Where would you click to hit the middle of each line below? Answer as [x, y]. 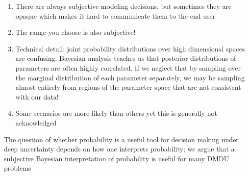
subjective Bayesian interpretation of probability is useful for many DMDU [117, 158]
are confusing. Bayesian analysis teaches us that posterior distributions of [126, 58]
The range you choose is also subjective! [75, 32]
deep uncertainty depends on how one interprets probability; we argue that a [119, 149]
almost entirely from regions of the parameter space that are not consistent [128, 87]
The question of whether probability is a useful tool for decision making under [121, 139]
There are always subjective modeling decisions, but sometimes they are [124, 6]
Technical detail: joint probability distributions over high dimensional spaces [130, 48]
